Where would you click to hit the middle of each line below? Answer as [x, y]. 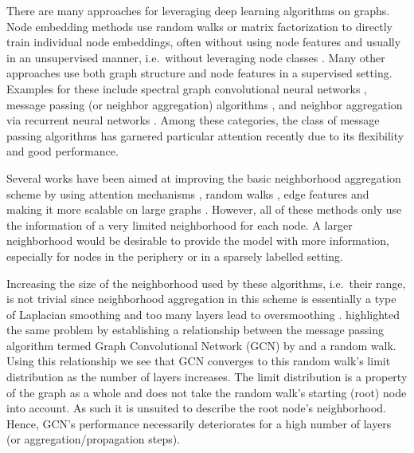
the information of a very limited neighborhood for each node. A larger [180, 225]
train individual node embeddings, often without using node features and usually [204, 42]
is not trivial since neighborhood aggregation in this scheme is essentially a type [201, 299]
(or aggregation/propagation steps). [94, 439]
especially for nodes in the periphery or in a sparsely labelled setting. [175, 256]
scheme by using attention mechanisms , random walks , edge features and [188, 193]
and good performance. [62, 151]
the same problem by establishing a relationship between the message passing [195, 330]
